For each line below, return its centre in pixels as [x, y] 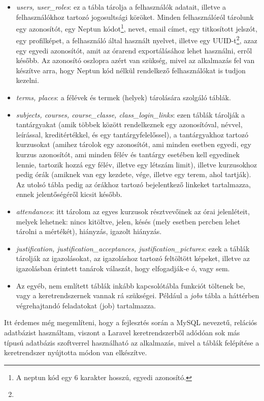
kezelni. [27, 80]
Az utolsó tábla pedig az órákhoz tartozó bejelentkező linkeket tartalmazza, [133, 184]
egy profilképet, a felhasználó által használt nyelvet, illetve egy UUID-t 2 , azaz [137, 40]
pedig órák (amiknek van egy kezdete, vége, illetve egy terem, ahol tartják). [134, 174]
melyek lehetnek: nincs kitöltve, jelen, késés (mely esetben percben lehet [128, 221]
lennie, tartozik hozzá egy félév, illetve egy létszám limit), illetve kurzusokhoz [137, 164]
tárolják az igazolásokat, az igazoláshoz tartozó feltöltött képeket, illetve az [133, 258]
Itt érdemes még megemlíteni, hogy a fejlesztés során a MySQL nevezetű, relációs [131, 322]
